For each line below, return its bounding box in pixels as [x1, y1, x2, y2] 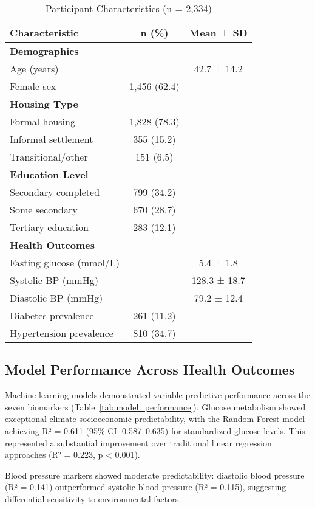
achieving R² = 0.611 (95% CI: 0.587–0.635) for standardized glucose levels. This [5, 424, 305, 437]
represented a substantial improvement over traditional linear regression [5, 436, 272, 449]
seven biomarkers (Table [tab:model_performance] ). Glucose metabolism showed [5, 400, 306, 413]
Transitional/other [10, 150, 88, 164]
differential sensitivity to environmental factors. [5, 492, 181, 505]
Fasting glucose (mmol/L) [10, 255, 120, 269]
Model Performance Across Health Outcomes [5, 360, 295, 379]
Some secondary [10, 203, 78, 216]
